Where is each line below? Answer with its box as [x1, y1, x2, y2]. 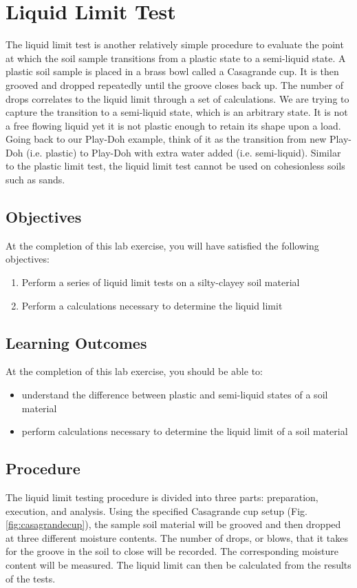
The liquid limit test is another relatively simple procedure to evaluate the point [6, 37, 344, 52]
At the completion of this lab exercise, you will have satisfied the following [6, 238, 319, 252]
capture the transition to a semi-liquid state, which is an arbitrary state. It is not [6, 105, 348, 119]
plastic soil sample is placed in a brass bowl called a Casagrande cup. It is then [6, 64, 339, 79]
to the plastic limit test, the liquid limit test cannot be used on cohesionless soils [6, 159, 345, 173]
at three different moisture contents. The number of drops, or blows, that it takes [6, 530, 348, 545]
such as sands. [6, 172, 65, 187]
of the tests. [6, 571, 56, 585]
